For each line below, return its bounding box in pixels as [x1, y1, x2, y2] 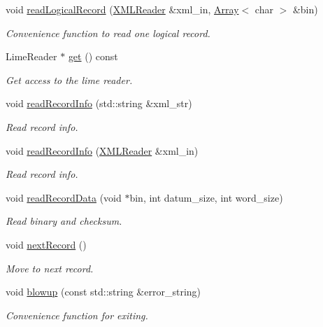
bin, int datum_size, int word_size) [129, 190, 283, 204]
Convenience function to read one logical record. [6, 25, 210, 40]
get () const [68, 49, 118, 64]
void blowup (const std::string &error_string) [6, 284, 201, 299]
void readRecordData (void [6, 190, 122, 204]
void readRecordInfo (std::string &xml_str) [6, 96, 192, 111]
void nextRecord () [6, 237, 87, 251]
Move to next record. [6, 260, 94, 275]
